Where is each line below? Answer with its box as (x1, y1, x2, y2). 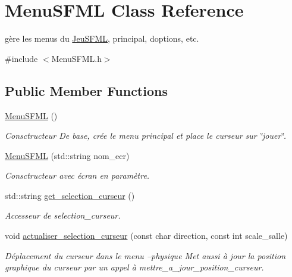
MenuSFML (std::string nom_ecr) (5, 149, 130, 161)
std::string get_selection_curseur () (5, 189, 135, 201)
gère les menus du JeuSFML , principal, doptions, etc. (5, 32, 199, 45)
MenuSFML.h (51, 52, 102, 64)
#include (5, 52, 38, 64)
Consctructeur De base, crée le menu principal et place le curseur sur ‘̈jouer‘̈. (5, 129, 286, 142)
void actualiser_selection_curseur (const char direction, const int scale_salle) (5, 229, 288, 242)
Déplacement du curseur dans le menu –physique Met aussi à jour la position (5, 249, 286, 262)
